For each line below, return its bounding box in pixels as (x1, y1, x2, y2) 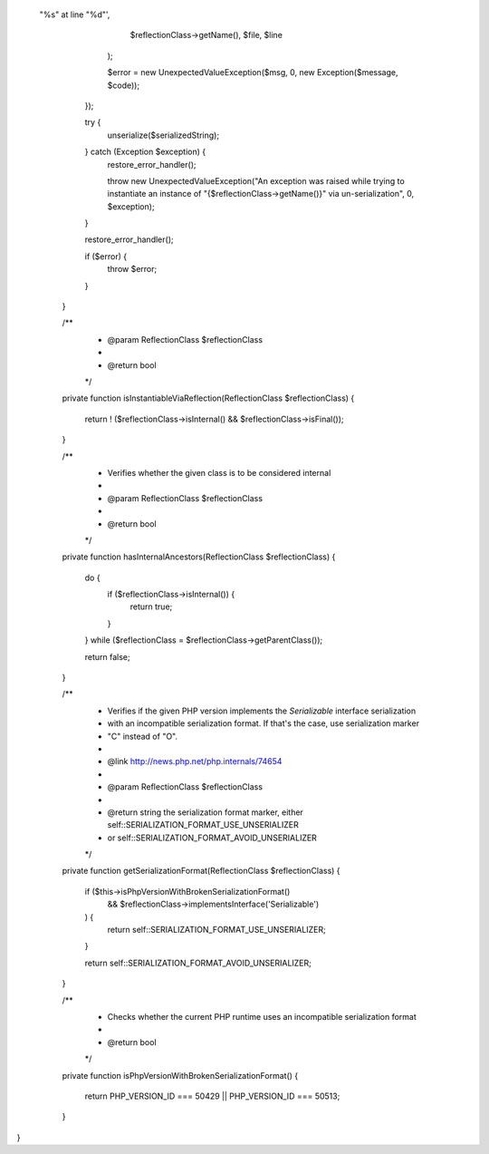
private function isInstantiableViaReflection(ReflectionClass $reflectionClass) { (62, 393, 355, 403)
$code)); (107, 80, 140, 91)
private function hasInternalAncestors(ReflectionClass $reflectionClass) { (62, 551, 336, 562)
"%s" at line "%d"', (39, 9, 110, 20)
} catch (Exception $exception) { (84, 146, 206, 158)
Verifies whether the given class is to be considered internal (107, 467, 331, 478)
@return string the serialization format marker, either (107, 807, 303, 818)
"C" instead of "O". (107, 731, 178, 742)
